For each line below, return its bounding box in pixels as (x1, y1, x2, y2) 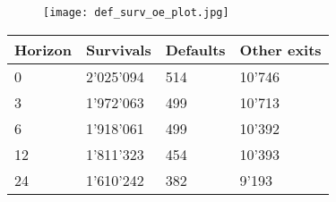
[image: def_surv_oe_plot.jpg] (43, 6, 229, 19)
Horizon (14, 38, 72, 60)
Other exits (239, 38, 322, 60)
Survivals (85, 38, 151, 60)
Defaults (165, 38, 226, 60)
